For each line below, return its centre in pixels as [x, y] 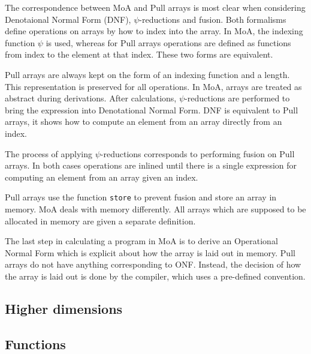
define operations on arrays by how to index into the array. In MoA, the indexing [154, 31]
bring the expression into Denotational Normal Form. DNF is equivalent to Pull [152, 109]
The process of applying [49, 153]
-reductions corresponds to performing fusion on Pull [197, 153]
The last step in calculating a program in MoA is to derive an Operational [141, 241]
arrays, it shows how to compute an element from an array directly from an [144, 121]
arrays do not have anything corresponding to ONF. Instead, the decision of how [153, 264]
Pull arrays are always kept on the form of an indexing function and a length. [147, 74]
